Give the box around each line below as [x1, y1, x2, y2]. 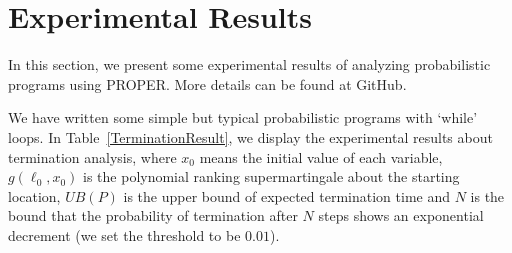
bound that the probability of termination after [8, 205, 298, 226]
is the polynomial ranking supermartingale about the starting [83, 166, 460, 187]
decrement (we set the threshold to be [8, 224, 241, 245]
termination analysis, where [8, 146, 177, 167]
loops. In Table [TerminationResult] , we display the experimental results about [8, 126, 493, 147]
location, [8, 185, 61, 206]
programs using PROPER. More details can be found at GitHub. [8, 73, 407, 94]
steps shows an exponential [318, 205, 484, 226]
